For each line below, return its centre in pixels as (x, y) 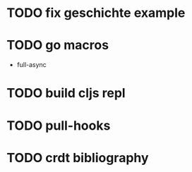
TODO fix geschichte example (96, 13)
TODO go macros (58, 45)
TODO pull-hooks (59, 125)
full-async (31, 65)
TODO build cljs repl (66, 93)
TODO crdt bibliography (78, 158)
